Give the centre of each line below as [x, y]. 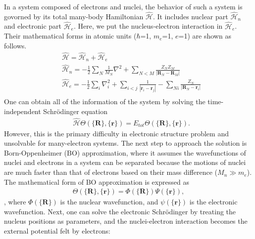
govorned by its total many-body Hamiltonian [74, 16]
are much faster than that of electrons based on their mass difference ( [111, 172]
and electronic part [33, 26]
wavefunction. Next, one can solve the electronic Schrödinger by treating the [120, 211]
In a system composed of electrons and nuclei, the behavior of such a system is [123, 6]
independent [23, 111]
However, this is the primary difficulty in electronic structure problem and [116, 133]
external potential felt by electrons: [57, 231]
